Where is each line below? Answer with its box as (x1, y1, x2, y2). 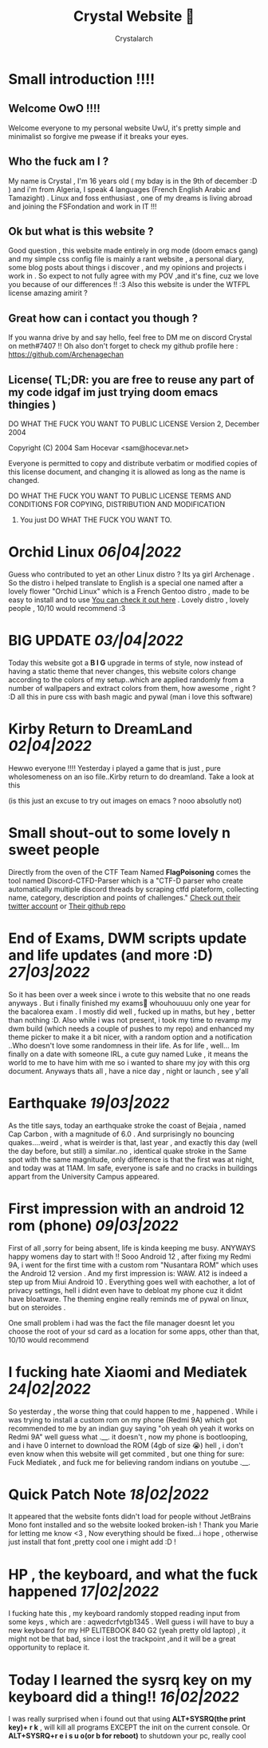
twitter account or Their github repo (8, 901, 126, 911)
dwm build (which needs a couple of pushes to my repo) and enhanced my (8, 1024, 255, 1033)
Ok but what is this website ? (8, 224, 154, 238)
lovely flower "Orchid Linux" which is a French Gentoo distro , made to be (8, 586, 250, 596)
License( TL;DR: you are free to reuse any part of (8, 373, 255, 386)
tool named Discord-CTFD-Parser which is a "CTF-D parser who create (8, 876, 243, 885)
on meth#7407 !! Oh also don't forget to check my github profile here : (8, 341, 238, 351)
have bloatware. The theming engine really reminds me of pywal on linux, (8, 1294, 250, 1303)
